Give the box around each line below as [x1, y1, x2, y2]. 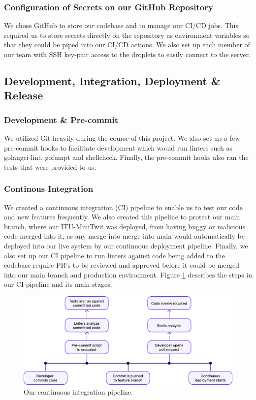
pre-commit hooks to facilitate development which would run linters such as [4, 142, 232, 153]
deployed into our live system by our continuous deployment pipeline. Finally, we [4, 240, 248, 250]
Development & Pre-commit [4, 113, 119, 125]
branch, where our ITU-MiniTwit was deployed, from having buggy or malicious [4, 221, 245, 231]
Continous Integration [4, 183, 94, 195]
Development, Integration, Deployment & [4, 73, 221, 88]
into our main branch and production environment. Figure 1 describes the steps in [4, 269, 253, 279]
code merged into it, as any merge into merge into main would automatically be [4, 231, 245, 241]
